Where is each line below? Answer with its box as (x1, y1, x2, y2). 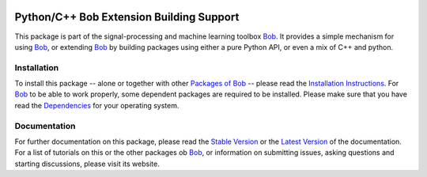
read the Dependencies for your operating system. (14, 100, 179, 110)
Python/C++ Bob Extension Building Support (14, 10, 240, 24)
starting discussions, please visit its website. (14, 159, 160, 168)
